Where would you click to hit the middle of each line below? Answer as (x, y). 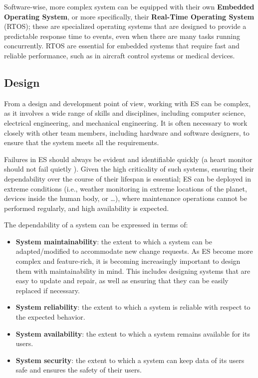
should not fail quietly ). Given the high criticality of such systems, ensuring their (129, 169)
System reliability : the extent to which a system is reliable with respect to (133, 307)
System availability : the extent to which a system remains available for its (133, 333)
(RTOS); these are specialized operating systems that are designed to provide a (125, 26)
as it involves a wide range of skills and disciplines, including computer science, (125, 113)
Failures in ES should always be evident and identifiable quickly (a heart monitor (128, 159)
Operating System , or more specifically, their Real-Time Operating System (129, 16)
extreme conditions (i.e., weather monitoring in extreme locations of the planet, (126, 188)
